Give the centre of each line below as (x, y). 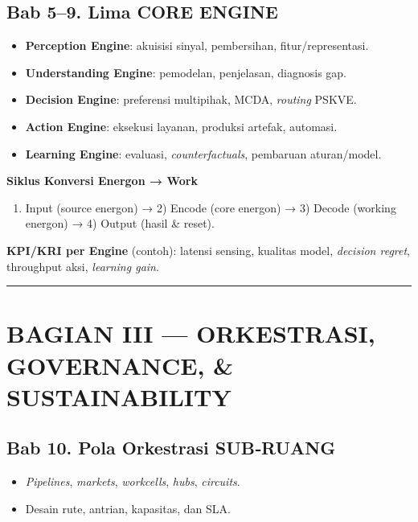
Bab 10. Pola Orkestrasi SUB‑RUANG (171, 448)
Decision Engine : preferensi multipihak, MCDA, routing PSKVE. (191, 99)
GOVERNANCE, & (120, 365)
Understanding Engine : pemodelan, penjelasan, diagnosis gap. (186, 72)
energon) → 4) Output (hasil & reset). (120, 223)
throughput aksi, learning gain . (83, 266)
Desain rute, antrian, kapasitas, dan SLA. (128, 508)
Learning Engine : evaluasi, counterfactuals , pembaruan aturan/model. (203, 153)
